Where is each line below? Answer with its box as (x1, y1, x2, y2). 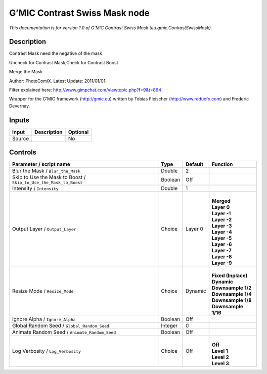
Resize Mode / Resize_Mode (12, 287, 74, 294)
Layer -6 (212, 241, 232, 248)
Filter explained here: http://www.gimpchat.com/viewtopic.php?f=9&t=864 (9, 87, 162, 93)
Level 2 (212, 354, 229, 361)
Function (212, 161, 233, 168)
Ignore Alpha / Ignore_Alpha (12, 316, 76, 323)
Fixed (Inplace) (212, 272, 248, 279)
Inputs (9, 116, 30, 124)
